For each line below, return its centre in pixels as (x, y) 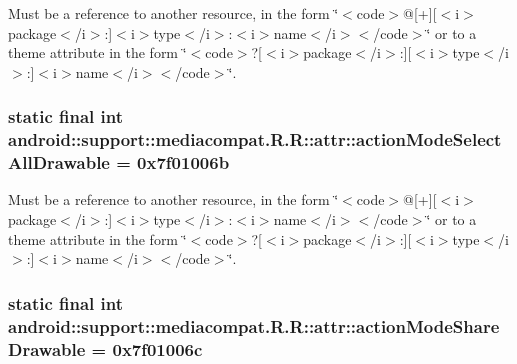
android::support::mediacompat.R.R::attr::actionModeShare (254, 325)
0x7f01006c (157, 348)
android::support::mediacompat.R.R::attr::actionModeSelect (255, 139)
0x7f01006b (183, 162)
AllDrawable (59, 162)
